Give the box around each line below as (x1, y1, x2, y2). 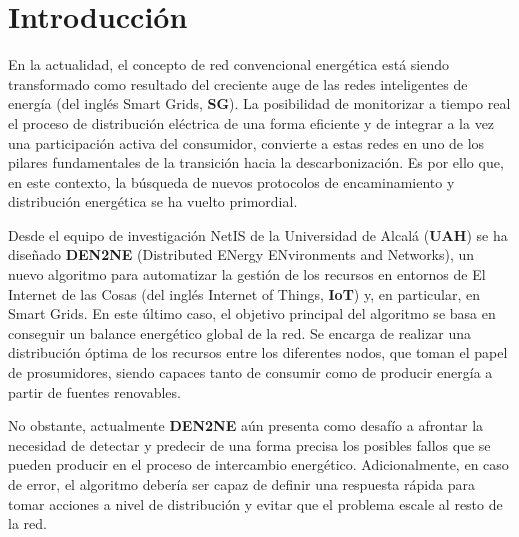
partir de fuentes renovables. (8, 381, 181, 402)
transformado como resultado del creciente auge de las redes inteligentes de (8, 73, 468, 94)
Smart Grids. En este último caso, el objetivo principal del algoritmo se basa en (8, 303, 496, 324)
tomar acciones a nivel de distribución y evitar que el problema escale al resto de (8, 493, 503, 514)
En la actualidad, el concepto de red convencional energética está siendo (8, 54, 450, 75)
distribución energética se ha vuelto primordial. (8, 191, 298, 212)
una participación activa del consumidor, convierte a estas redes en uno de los (8, 132, 485, 153)
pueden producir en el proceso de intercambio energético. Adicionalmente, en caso (8, 454, 509, 475)
